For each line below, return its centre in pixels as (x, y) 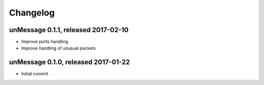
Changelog (32, 13)
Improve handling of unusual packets (59, 48)
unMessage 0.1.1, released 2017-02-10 (69, 30)
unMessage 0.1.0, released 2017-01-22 (69, 62)
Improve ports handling (45, 42)
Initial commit (35, 74)
